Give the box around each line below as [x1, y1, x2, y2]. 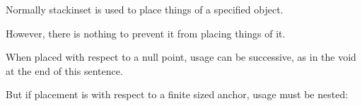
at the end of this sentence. [6, 63, 123, 78]
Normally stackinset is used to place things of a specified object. [6, 2, 284, 16]
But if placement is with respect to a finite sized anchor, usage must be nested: [6, 87, 349, 102]
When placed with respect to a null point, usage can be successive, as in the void [6, 49, 356, 64]
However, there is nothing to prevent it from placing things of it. [6, 25, 286, 40]
